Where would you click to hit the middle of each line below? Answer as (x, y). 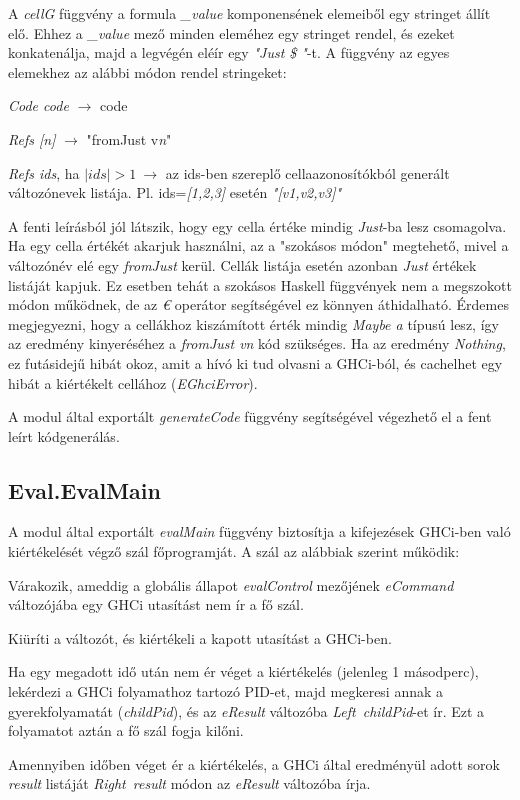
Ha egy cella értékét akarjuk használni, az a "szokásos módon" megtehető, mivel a (258, 245)
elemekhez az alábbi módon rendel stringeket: (147, 71)
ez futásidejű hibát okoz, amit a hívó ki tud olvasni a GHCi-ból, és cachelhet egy (255, 362)
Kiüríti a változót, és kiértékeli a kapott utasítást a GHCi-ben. (200, 637)
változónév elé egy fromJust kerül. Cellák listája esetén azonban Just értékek (242, 264)
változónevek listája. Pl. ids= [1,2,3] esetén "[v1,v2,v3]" (175, 192)
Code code (38, 105)
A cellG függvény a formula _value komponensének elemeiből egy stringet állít (249, 13)
